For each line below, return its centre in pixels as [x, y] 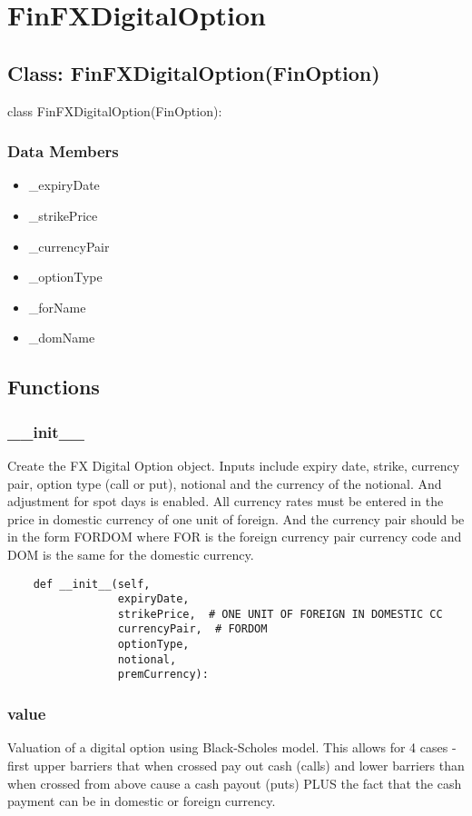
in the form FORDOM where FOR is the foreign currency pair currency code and [235, 537]
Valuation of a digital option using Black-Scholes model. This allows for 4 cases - [232, 747]
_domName [62, 338]
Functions [54, 387]
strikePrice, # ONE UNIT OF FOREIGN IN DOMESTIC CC [280, 614]
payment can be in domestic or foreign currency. [142, 801]
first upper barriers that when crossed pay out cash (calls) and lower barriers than [236, 765]
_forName [57, 307]
